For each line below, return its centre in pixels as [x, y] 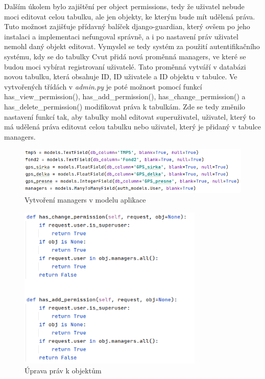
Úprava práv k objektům [63, 371]
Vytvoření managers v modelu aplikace [85, 200]
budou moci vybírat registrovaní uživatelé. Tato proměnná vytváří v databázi [125, 66]
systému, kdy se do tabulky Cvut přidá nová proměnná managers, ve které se [125, 56]
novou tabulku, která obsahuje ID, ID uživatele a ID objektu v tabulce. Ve [121, 76]
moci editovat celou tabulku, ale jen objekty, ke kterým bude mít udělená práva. [130, 16]
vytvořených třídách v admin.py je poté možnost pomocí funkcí [103, 86]
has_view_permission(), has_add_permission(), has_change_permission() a [125, 96]
